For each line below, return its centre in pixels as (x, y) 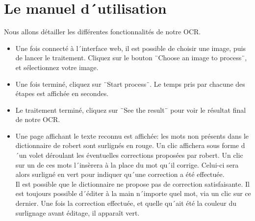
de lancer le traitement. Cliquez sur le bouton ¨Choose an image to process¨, (131, 58)
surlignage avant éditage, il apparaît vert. (77, 212)
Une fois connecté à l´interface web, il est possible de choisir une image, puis (130, 48)
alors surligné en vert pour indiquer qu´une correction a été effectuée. (120, 174)
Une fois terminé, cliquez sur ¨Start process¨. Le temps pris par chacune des (130, 84)
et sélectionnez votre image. (57, 67)
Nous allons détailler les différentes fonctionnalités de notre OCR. (102, 32)
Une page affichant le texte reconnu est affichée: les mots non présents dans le (132, 135)
